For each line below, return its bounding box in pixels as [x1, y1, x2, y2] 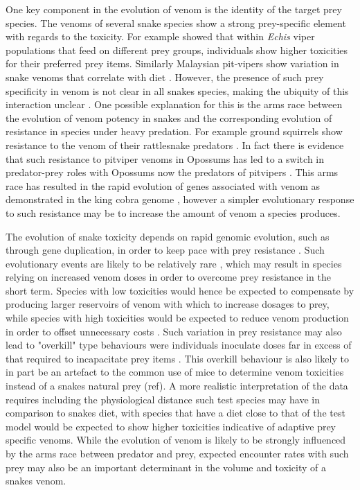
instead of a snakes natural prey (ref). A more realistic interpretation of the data [6, 378, 348, 393]
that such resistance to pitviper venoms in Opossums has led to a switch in [6, 151, 325, 166]
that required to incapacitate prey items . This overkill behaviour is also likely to [6, 351, 349, 365]
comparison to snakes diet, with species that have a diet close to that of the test [6, 405, 345, 420]
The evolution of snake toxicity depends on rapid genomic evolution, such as [6, 229, 330, 243]
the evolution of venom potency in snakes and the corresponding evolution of [6, 110, 332, 125]
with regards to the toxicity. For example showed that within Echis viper [6, 29, 315, 44]
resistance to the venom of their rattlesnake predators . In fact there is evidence [6, 137, 344, 152]
